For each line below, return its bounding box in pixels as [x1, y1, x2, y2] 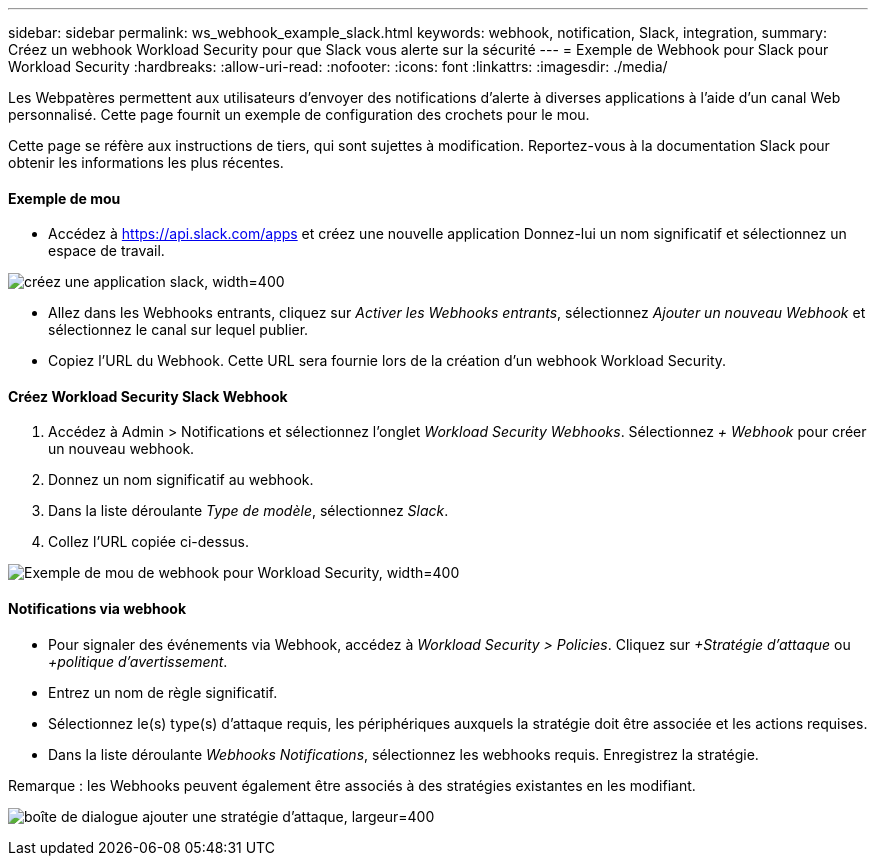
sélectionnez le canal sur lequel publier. [48, 321, 309, 339]
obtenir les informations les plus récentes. [8, 154, 284, 171]
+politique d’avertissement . [48, 652, 228, 670]
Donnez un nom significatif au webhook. [48, 471, 314, 489]
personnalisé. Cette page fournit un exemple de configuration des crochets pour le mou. [8, 106, 590, 123]
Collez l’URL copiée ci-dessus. [48, 533, 250, 551]
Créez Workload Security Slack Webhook [8, 387, 288, 405]
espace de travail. [48, 242, 165, 260]
